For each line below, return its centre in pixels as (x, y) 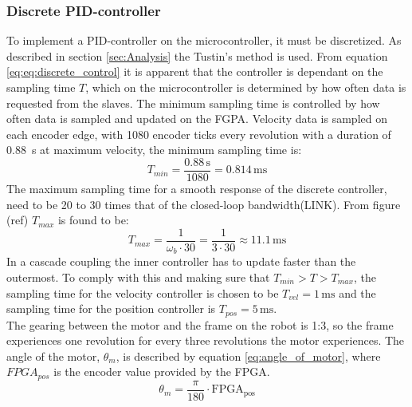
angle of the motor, (53, 356)
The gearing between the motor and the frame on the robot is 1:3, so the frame (200, 324)
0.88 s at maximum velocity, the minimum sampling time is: (154, 150)
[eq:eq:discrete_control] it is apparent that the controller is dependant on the (195, 71)
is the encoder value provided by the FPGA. (162, 371)
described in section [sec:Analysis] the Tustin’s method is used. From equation (197, 55)
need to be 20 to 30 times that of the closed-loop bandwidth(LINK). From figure (204, 204)
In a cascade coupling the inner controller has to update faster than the (181, 261)
